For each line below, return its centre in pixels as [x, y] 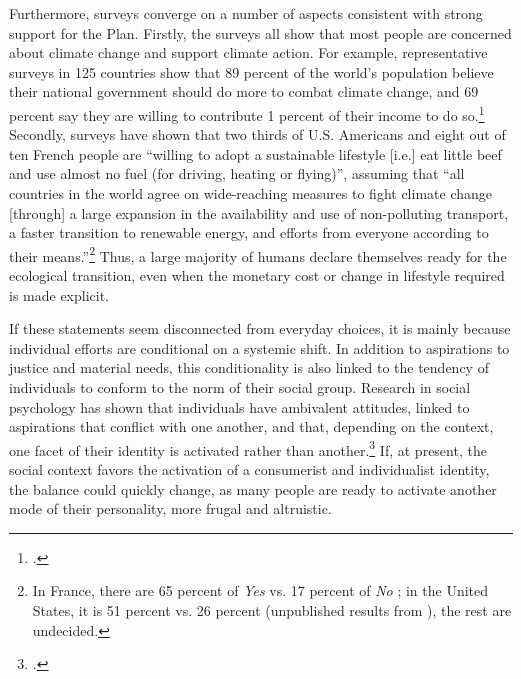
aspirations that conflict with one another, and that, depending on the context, [251, 426]
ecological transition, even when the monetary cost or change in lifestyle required [257, 275]
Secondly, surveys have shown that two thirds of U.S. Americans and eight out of [257, 134]
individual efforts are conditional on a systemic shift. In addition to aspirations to [259, 347]
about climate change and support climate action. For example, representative [248, 52]
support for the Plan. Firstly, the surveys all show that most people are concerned [260, 32]
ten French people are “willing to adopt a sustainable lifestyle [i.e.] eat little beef [255, 153]
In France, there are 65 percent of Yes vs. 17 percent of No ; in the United [260, 590]
